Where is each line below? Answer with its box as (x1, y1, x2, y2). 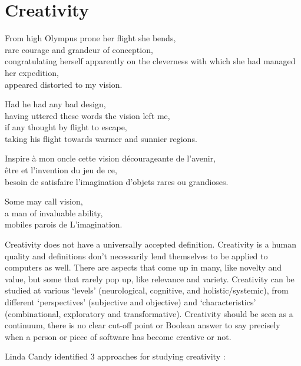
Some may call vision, (5, 195, 83, 207)
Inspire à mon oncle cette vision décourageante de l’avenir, (5, 152, 216, 164)
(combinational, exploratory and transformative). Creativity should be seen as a (5, 307, 293, 319)
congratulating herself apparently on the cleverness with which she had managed (5, 55, 296, 67)
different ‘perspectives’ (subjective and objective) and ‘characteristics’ (5, 296, 256, 308)
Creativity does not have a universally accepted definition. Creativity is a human (5, 238, 297, 250)
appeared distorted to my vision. (5, 78, 123, 90)
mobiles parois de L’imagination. (5, 218, 123, 230)
